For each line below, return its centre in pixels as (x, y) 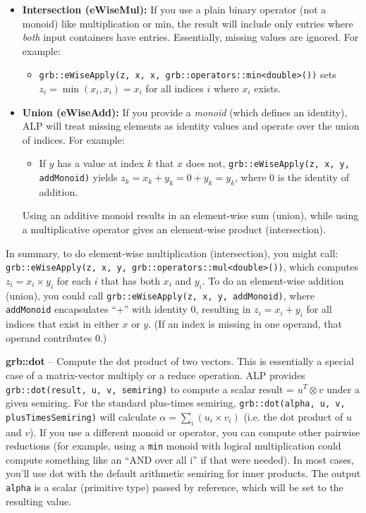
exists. (268, 88)
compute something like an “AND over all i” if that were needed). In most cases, (180, 459)
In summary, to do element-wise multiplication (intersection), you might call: (172, 253)
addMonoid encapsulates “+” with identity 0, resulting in (128, 309)
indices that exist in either (62, 324)
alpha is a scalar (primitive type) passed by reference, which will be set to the (175, 487)
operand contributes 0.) (56, 337)
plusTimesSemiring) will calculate (81, 416)
